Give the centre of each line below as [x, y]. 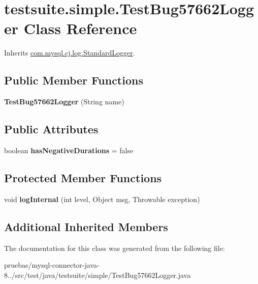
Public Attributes [51, 129]
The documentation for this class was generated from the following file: [115, 248]
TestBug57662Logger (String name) [64, 102]
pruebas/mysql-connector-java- [52, 265]
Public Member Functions [74, 80]
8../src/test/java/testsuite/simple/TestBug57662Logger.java [98, 275]
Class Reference [80, 28]
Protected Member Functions [83, 177]
